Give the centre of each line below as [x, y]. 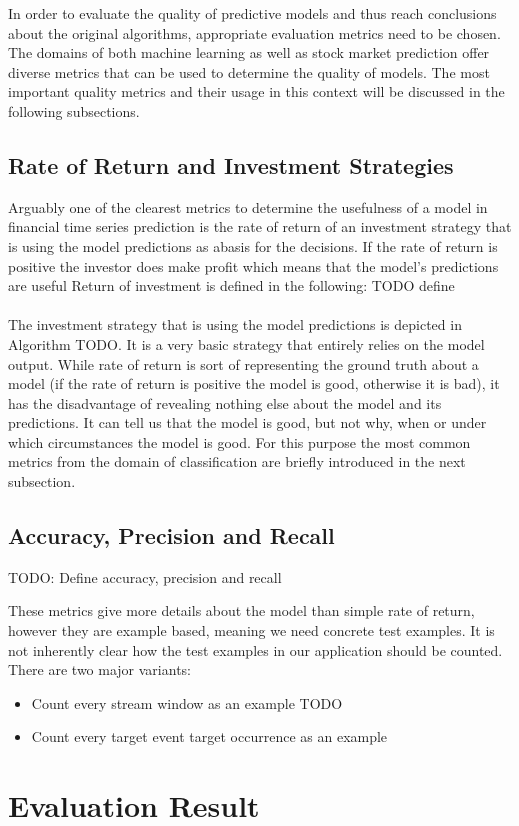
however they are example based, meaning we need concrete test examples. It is [251, 630]
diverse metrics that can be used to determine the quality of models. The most [249, 71]
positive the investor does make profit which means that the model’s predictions [253, 265]
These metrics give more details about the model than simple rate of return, [241, 610]
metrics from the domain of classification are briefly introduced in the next [237, 461]
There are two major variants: [99, 669]
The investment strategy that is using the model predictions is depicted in [235, 324]
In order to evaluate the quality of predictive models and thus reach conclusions [252, 13]
